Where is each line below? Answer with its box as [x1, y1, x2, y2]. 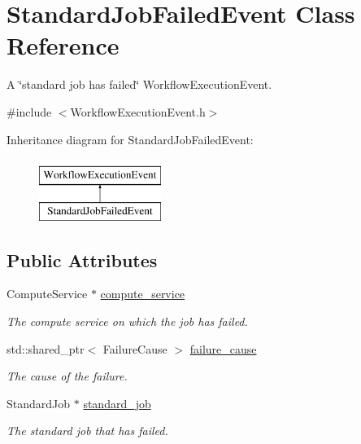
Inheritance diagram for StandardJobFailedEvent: [7, 130, 254, 147]
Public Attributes [7, 247, 158, 272]
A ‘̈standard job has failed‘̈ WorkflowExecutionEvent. [7, 76, 272, 93]
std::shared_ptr [7, 340, 85, 357]
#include [7, 103, 52, 120]
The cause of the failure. [7, 367, 128, 385]
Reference [7, 29, 120, 62]
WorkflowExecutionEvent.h [70, 103, 206, 120]
